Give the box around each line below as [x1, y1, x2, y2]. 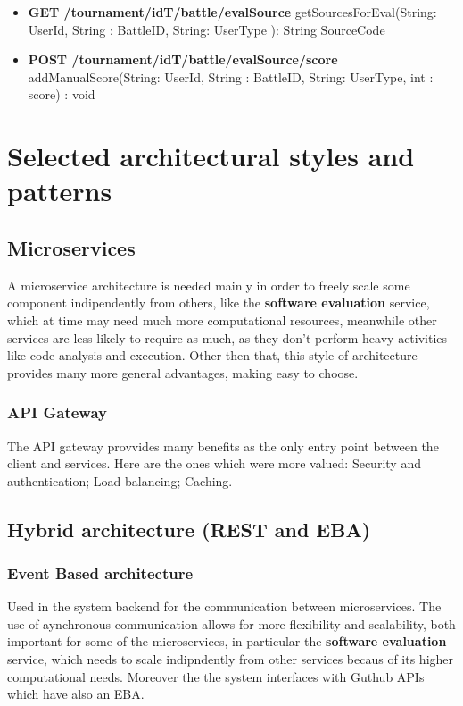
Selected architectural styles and [7, 138, 415, 174]
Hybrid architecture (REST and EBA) [7, 515, 371, 542]
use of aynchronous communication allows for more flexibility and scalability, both [7, 614, 456, 633]
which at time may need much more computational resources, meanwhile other [7, 310, 437, 329]
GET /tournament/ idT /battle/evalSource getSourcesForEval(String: [28, 3, 437, 21]
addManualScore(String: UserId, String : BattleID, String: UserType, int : [28, 67, 434, 86]
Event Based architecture [7, 562, 194, 584]
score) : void [28, 85, 95, 104]
